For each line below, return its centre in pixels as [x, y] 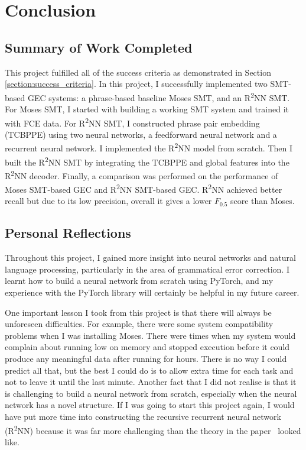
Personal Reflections [68, 233]
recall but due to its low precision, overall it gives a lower [108, 201]
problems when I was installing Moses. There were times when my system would [150, 335]
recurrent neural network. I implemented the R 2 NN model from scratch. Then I [149, 147]
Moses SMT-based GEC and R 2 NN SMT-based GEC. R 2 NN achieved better [144, 188]
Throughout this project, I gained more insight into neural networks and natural [150, 258]
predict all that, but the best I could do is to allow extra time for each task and [149, 370]
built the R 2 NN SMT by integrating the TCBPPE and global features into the [147, 161]
